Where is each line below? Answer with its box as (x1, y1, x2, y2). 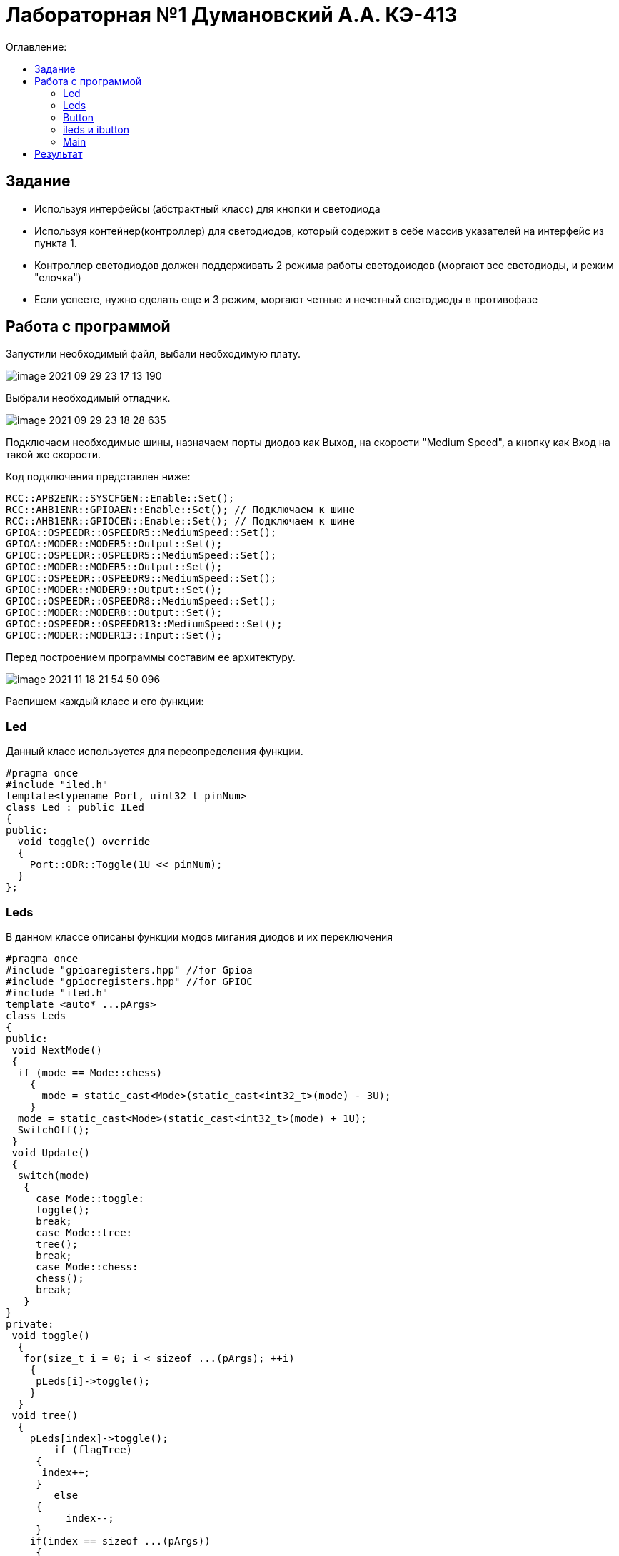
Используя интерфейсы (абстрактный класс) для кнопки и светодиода (34, 202, 381, 215)
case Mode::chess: (36, 1261, 139, 1273)
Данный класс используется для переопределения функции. (6, 745, 303, 758)
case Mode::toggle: (36, 1192, 144, 1204)
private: (6, 1318, 54, 1330)
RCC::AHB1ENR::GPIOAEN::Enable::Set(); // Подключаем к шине (6, 504, 355, 516)
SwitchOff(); (17, 1123, 91, 1136)
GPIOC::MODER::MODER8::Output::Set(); (6, 607, 223, 619)
